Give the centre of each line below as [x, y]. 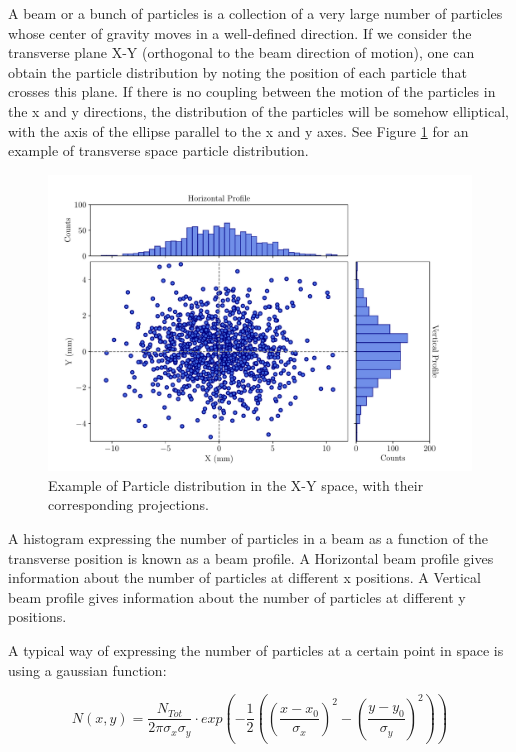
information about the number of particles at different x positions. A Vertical [244, 577]
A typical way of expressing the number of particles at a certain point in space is [256, 649]
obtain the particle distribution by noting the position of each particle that [237, 71]
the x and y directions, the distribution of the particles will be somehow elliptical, [258, 110]
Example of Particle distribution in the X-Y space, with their [236, 484]
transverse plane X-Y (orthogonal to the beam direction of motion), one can [241, 52]
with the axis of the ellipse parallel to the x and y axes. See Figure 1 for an [238, 130]
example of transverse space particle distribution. [158, 150]
